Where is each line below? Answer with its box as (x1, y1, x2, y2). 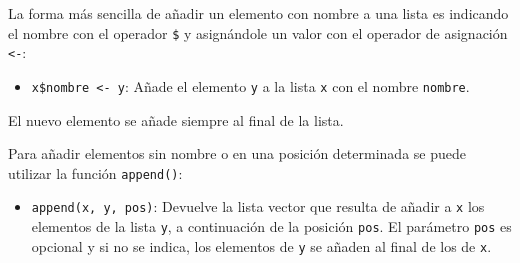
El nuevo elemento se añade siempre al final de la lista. (8, 109, 344, 130)
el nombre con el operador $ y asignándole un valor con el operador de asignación (8, 22, 508, 43)
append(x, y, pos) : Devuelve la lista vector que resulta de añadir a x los (31, 196, 485, 217)
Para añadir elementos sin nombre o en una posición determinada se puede (8, 143, 466, 164)
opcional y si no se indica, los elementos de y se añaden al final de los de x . (31, 235, 492, 256)
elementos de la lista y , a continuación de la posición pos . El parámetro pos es (31, 216, 512, 237)
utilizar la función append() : (8, 162, 183, 183)
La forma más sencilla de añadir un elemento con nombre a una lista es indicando (8, 3, 509, 23)
